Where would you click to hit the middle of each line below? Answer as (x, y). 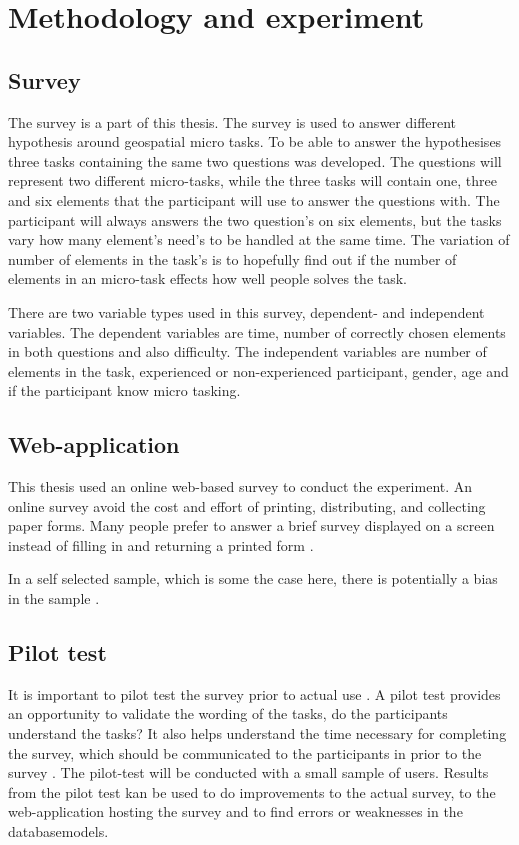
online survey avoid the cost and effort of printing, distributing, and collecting (247, 505)
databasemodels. (58, 831)
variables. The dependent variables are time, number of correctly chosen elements (257, 331)
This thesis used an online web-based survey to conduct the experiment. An (240, 486)
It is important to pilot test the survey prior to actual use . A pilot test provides (254, 693)
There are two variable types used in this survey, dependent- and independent (246, 311)
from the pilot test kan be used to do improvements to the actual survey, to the (252, 791)
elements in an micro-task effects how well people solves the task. (208, 278)
